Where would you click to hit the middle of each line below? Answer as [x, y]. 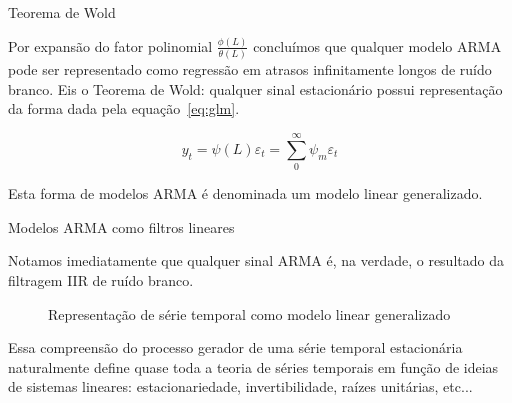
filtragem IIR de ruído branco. [101, 279]
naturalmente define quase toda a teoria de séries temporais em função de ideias [253, 366]
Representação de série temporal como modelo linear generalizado [249, 313]
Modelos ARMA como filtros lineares [121, 226]
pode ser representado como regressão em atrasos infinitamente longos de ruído [250, 69]
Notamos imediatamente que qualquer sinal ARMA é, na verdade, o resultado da [256, 260]
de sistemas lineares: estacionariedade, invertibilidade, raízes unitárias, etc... [240, 386]
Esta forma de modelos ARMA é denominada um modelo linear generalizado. [245, 193]
